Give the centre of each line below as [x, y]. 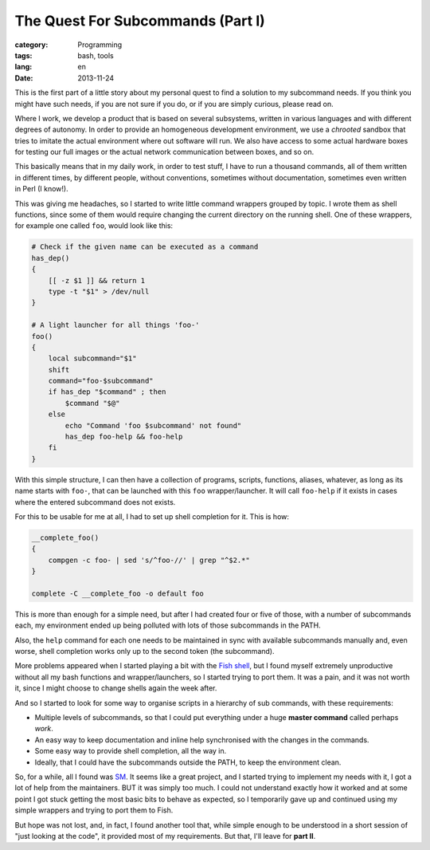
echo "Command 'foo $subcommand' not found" [153, 425]
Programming [100, 45]
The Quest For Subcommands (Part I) [140, 21]
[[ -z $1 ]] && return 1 [97, 280]
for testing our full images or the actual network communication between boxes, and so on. [164, 152]
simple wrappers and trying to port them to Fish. [94, 810]
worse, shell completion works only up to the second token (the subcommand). [145, 651]
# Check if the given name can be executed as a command [145, 247]
